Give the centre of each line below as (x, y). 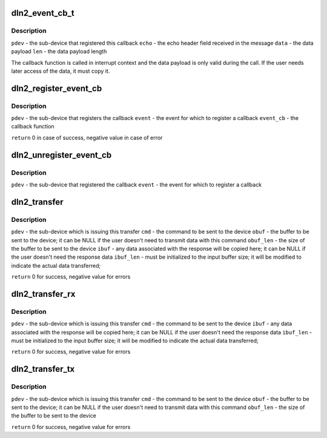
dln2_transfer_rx (43, 294)
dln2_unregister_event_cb (61, 155)
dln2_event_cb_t (43, 13)
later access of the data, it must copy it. (61, 71)
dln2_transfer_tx (43, 369)
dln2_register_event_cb (57, 88)
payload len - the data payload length (59, 51)
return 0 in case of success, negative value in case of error (87, 138)
